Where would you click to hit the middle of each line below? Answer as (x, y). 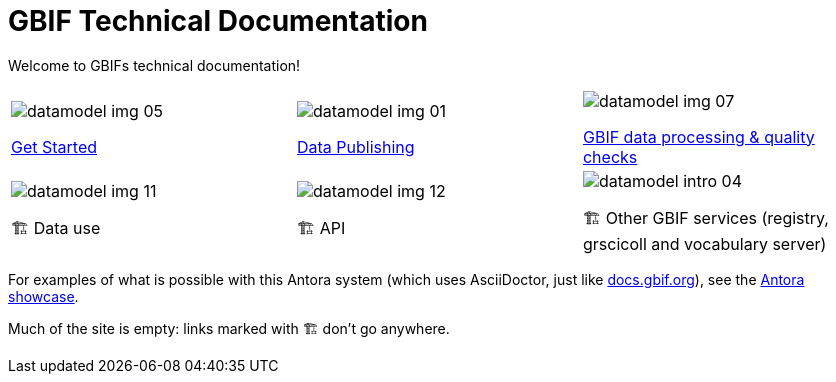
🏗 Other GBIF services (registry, (705, 217)
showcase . (43, 296)
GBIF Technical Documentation (218, 21)
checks (610, 156)
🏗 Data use (56, 227)
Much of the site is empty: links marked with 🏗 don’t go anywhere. (229, 328)
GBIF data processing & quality (698, 136)
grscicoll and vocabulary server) (704, 243)
